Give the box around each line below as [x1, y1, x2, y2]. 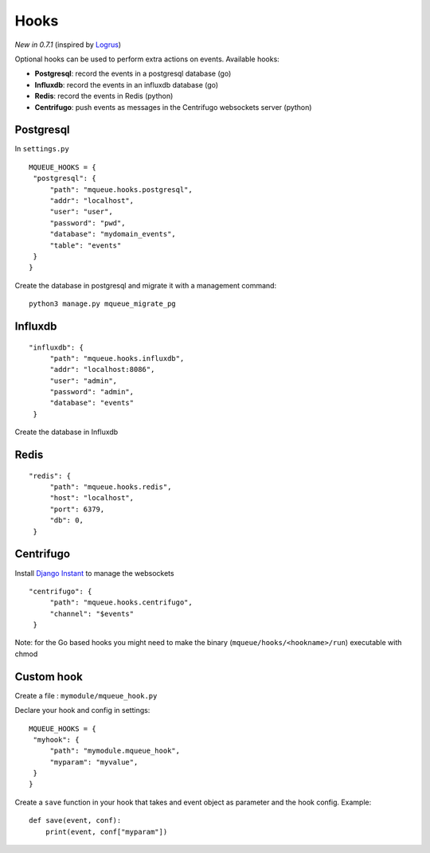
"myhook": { [33, 735, 80, 744]
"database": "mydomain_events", [49, 229, 177, 239]
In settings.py [14, 144, 69, 154]
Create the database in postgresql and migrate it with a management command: [14, 280, 277, 290]
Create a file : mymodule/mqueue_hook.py [14, 691, 158, 700]
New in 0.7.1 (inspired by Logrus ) [14, 40, 122, 49]
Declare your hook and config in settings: [14, 706, 150, 715]
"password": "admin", [49, 387, 135, 397]
